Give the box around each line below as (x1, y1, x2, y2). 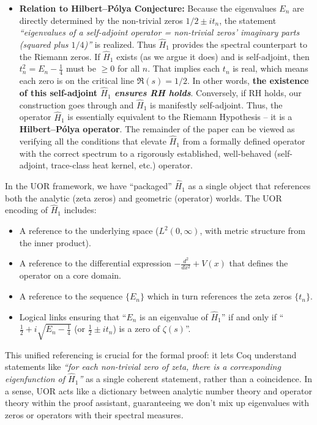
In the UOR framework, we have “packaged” (5, 179, 172, 192)
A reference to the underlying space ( (19, 224, 159, 237)
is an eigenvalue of (140, 310, 208, 323)
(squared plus (19, 38, 69, 50)
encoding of (5, 203, 48, 216)
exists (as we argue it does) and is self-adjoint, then (116, 50, 310, 62)
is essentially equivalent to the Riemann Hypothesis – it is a (67, 110, 293, 123)
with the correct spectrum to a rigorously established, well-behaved (19, 146, 272, 159)
